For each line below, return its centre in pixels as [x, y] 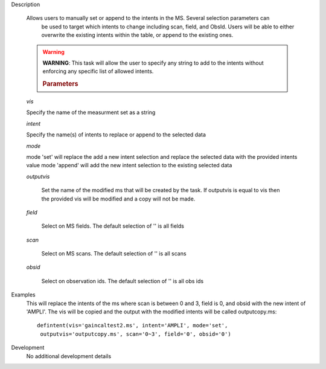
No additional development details [69, 356]
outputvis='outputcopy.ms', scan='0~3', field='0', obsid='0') [136, 334]
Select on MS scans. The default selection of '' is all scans [114, 254]
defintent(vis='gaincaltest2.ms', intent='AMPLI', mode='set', [133, 326]
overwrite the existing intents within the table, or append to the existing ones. [137, 35]
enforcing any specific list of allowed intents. [98, 71]
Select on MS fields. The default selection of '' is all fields [113, 226]
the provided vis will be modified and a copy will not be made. [118, 199]
